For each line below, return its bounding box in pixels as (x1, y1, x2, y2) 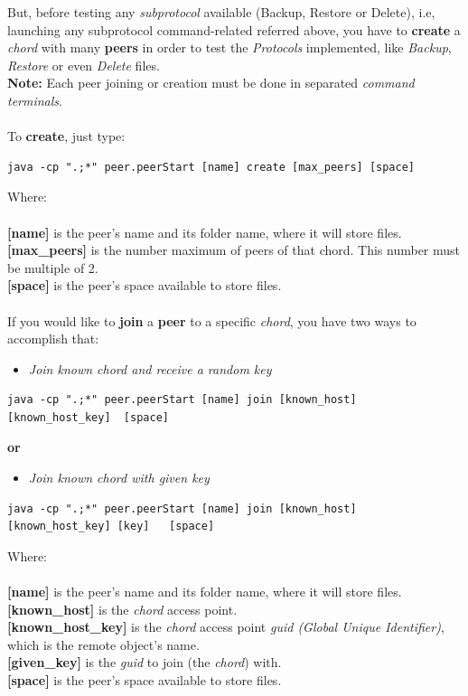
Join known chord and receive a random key (28, 359, 272, 378)
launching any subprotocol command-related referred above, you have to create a (7, 20, 461, 39)
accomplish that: (7, 329, 99, 348)
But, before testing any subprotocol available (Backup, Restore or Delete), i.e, (7, 3, 435, 21)
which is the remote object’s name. (7, 635, 200, 654)
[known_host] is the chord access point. (7, 599, 238, 618)
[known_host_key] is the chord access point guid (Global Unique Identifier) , (7, 617, 445, 636)
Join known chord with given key (28, 468, 210, 487)
